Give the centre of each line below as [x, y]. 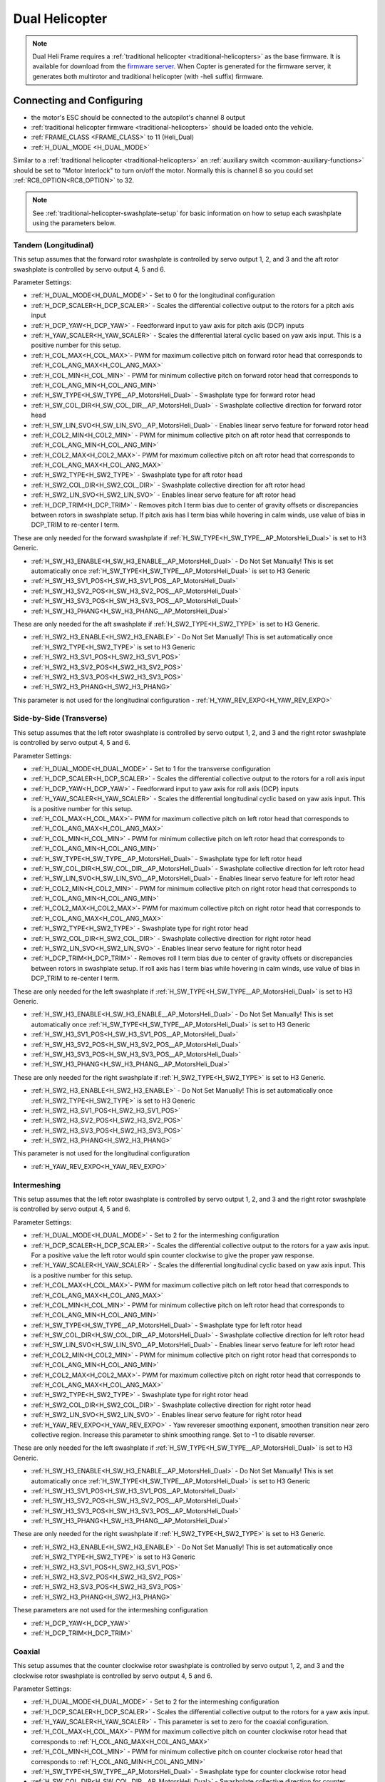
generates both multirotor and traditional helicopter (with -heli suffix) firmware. [148, 76]
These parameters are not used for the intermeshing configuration [111, 1610]
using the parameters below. [74, 223]
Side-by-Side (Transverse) [61, 719]
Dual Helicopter [60, 19]
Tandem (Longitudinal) [53, 244]
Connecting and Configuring [78, 100]
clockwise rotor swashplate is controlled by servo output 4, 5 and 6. [113, 1676]
